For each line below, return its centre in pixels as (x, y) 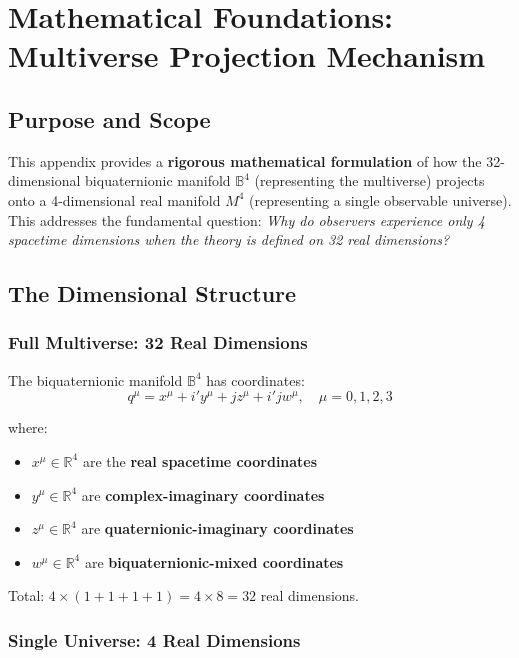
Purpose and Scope (109, 118)
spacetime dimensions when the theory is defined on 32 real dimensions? (229, 239)
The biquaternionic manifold (95, 379)
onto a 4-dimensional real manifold (114, 199)
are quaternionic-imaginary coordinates (217, 528)
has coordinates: (255, 379)
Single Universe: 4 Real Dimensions (154, 639)
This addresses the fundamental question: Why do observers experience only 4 (246, 219)
